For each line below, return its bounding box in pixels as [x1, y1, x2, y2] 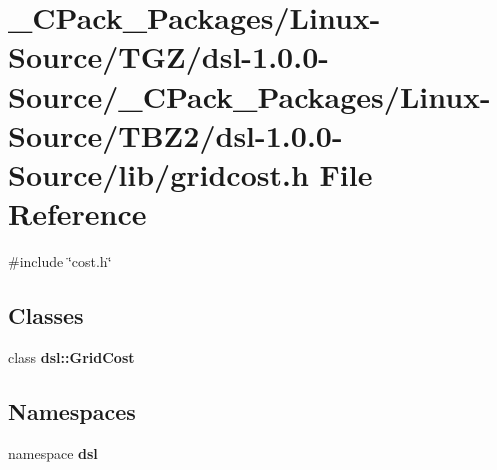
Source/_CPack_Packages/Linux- [8, 75, 491, 116]
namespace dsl [8, 442, 98, 463]
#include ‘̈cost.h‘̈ [8, 251, 112, 272]
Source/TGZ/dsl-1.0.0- [8, 36, 329, 77]
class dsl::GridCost [8, 346, 135, 367]
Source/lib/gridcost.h [8, 153, 309, 194]
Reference [8, 193, 147, 234]
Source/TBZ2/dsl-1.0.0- [8, 114, 343, 155]
